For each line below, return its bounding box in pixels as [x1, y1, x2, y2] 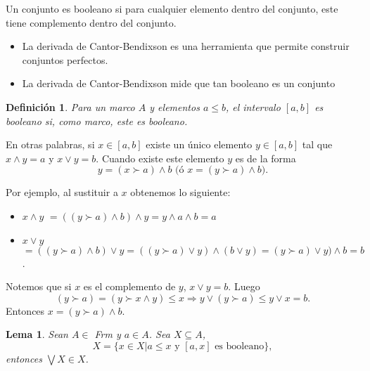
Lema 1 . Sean [6, 327, 68, 341]
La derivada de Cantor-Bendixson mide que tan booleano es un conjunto [22, 76, 336, 91]
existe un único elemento [146, 137, 253, 152]
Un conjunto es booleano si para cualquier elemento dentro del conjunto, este [6, 1, 338, 15]
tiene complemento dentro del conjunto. [6, 15, 177, 30]
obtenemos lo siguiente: [130, 185, 231, 200]
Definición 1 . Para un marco [6, 99, 135, 114]
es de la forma [235, 150, 296, 165]
